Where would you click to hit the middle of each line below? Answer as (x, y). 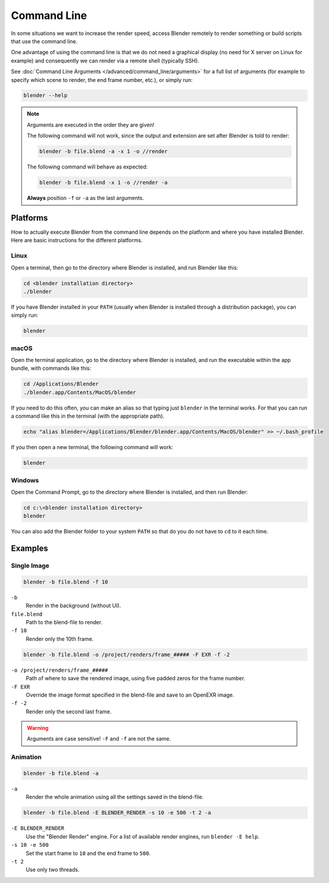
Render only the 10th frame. (60, 639)
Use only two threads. (53, 870)
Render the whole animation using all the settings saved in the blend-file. (115, 797)
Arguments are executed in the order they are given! (91, 125)
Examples (30, 549)
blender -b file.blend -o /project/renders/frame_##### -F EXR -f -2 (127, 655)
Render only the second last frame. (69, 712)
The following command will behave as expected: (87, 167)
